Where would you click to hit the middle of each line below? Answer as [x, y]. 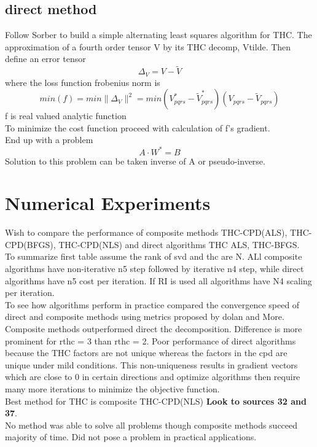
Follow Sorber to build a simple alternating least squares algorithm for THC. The [158, 35]
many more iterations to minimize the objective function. [112, 388]
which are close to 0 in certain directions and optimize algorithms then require [153, 377]
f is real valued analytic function [66, 116]
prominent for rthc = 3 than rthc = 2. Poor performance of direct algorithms [151, 340]
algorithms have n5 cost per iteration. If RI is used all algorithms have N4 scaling [158, 280]
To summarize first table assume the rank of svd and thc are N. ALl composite [154, 256]
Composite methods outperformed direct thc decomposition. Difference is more [154, 328]
